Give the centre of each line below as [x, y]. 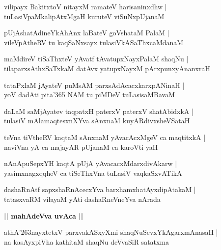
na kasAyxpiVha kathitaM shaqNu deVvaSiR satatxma [87, 241]
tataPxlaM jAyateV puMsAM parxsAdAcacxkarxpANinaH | [94, 85]
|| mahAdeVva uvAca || [44, 215]
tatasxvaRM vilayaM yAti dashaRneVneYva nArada [82, 199]
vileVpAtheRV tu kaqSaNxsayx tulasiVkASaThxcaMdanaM [94, 42]
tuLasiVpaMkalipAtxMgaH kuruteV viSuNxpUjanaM [84, 16]
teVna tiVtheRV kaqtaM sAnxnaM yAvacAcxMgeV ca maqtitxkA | [105, 137]
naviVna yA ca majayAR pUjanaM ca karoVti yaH [81, 147]
